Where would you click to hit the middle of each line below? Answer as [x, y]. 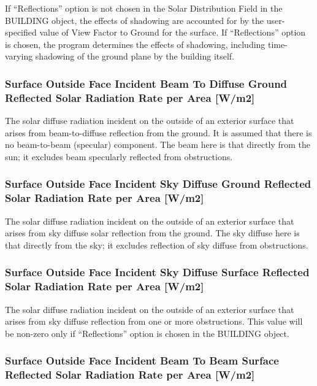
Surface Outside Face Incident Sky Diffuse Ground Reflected [158, 184]
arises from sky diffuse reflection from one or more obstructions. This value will [154, 321]
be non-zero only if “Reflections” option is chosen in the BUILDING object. [147, 333]
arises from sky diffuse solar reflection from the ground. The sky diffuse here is [152, 233]
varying [19, 56]
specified [21, 32]
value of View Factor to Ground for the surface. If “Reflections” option [173, 32]
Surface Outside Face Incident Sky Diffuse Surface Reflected [157, 272]
